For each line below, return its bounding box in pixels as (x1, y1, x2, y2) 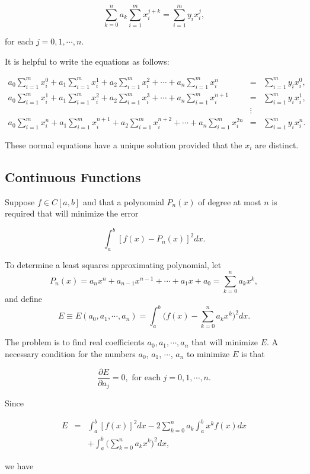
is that (241, 347, 265, 360)
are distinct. (255, 138, 299, 151)
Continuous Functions (5, 167, 141, 186)
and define (5, 292, 43, 304)
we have (5, 460, 34, 472)
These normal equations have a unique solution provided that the (5, 138, 242, 151)
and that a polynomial (82, 195, 164, 208)
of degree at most (198, 195, 261, 208)
